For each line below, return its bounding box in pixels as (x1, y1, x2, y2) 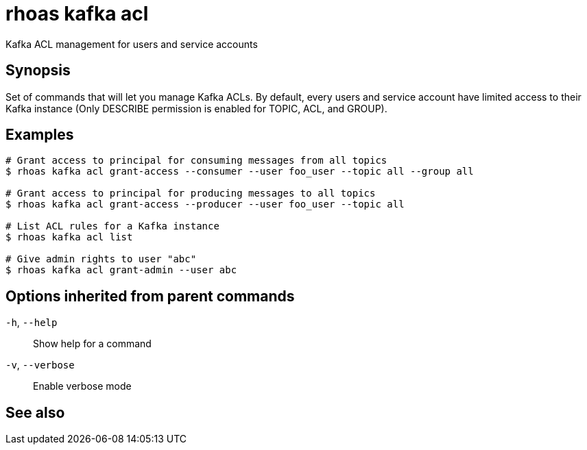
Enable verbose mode (33, 380, 132, 392)
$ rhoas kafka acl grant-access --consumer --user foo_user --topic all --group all (5, 166, 474, 177)
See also (5, 403, 65, 421)
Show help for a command (33, 338, 152, 350)
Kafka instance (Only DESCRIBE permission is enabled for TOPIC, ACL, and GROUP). (5, 102, 387, 114)
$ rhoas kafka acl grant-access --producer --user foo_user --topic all (5, 199, 405, 210)
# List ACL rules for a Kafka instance (5, 221, 219, 232)
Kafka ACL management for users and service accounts (5, 38, 258, 50)
